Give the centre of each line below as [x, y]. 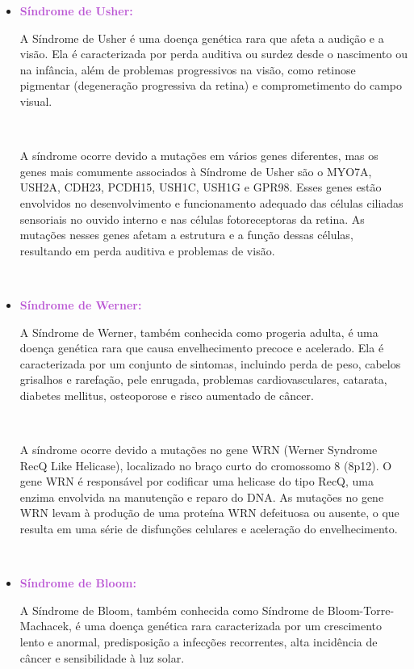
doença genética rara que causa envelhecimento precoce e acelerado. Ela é [202, 348]
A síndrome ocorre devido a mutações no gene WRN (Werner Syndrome [199, 450]
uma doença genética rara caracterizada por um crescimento [233, 626]
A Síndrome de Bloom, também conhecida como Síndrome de [172, 610]
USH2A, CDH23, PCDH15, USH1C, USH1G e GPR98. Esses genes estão [201, 187]
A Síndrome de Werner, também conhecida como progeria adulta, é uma [199, 332]
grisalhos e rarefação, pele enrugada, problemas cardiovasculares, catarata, [203, 379]
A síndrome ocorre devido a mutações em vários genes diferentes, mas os [199, 156]
